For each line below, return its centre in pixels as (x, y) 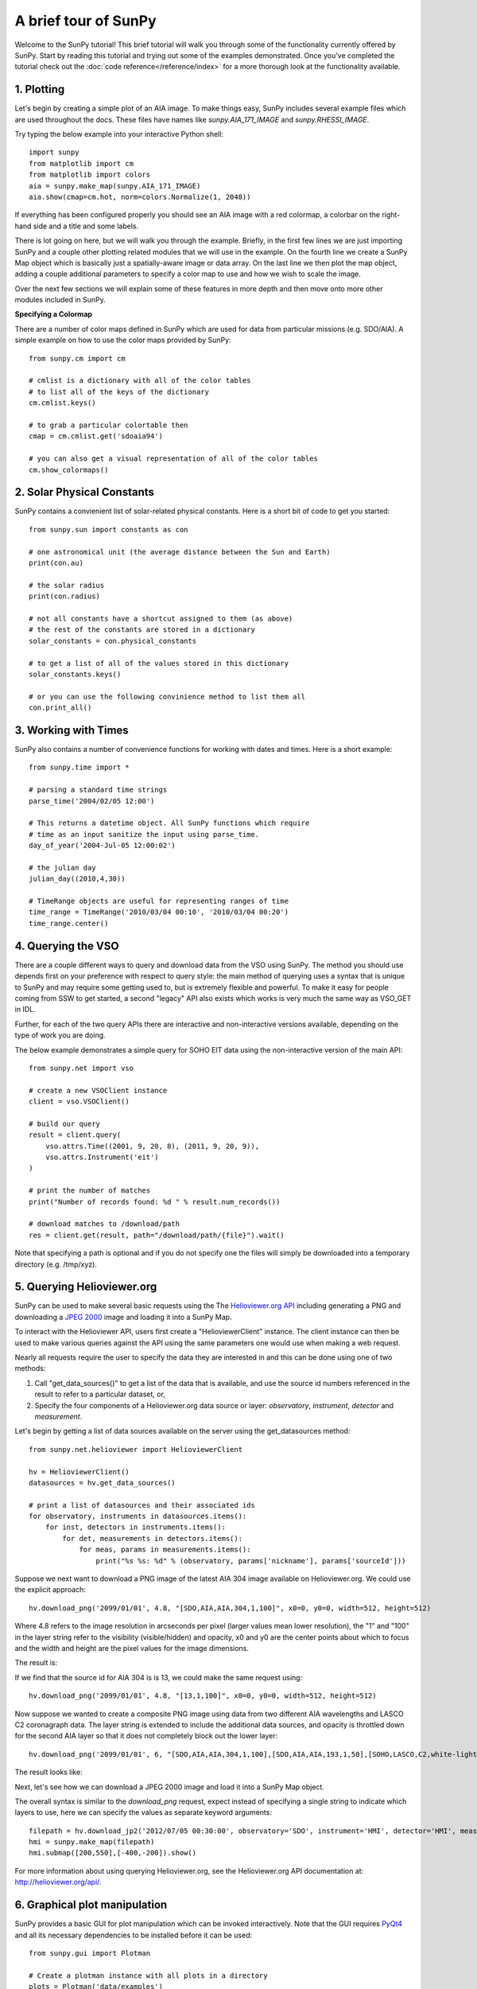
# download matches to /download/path (105, 1224)
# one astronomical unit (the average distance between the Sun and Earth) (180, 552)
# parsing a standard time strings (98, 790)
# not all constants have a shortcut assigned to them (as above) (161, 618)
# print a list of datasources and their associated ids (142, 1505)
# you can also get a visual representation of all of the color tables (173, 459)
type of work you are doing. (60, 1035)
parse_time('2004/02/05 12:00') (92, 801)
